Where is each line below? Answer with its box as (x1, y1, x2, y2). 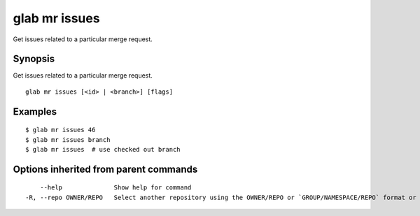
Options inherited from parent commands (13, 163, 198, 175)
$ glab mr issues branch (25, 136, 111, 143)
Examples (13, 106, 57, 117)
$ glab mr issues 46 (25, 126, 96, 134)
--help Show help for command (39, 184, 192, 192)
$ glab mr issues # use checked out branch (25, 145, 181, 154)
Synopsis (13, 53, 55, 65)
